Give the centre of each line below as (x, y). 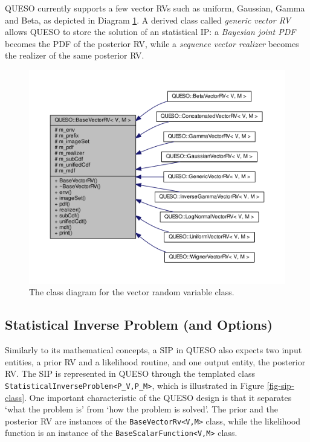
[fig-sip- (280, 385)
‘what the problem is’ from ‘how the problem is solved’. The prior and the (141, 409)
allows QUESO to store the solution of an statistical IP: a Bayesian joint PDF (150, 32)
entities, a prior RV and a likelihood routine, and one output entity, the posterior (155, 361)
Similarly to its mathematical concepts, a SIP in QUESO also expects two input (153, 350)
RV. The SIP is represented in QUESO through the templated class (130, 373)
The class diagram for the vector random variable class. (132, 292)
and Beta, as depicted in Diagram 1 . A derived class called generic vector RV (148, 20)
